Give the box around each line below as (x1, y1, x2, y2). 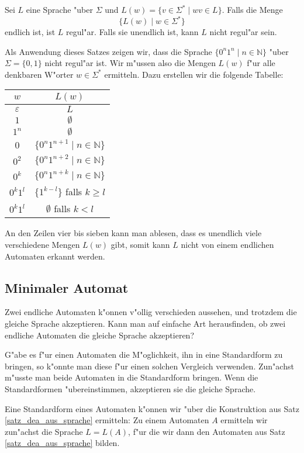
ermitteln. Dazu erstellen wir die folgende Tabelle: (104, 68, 284, 80)
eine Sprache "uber (26, 4, 93, 15)
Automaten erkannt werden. (5, 250, 105, 262)
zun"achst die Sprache (5, 425, 83, 437)
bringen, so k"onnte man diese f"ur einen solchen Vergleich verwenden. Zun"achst (5, 359, 294, 372)
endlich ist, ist (5, 26, 56, 38)
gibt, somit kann (110, 238, 170, 251)
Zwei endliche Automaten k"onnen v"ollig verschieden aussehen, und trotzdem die (5, 306, 297, 318)
